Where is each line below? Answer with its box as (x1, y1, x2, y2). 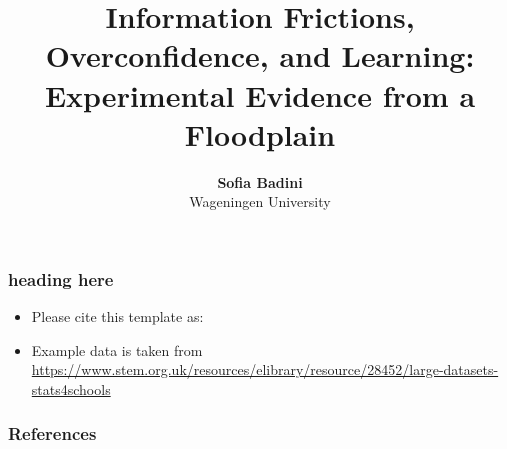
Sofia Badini (217, 171, 303, 192)
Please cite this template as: (31, 306, 204, 327)
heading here (8, 266, 114, 291)
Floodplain (184, 113, 336, 154)
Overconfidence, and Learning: (45, 35, 475, 76)
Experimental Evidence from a (44, 74, 476, 115)
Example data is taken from (31, 339, 203, 360)
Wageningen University (189, 191, 331, 212)
